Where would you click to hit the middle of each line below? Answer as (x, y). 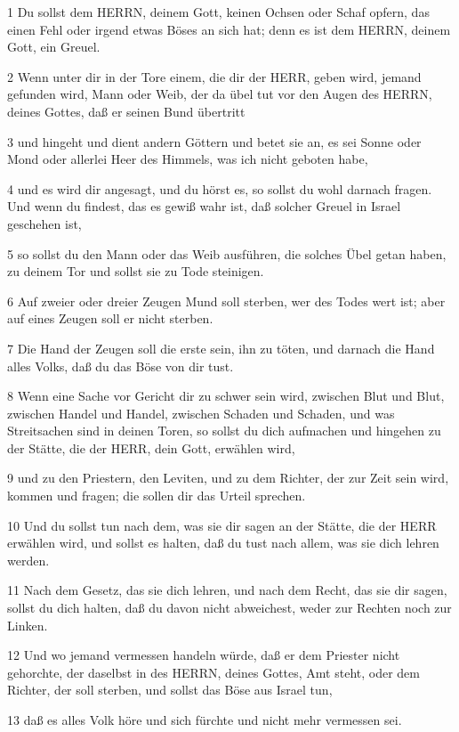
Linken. (28, 625)
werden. (28, 560)
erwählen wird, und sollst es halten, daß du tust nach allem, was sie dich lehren (223, 543)
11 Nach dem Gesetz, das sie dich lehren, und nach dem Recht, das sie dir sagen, (227, 590)
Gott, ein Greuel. (54, 47)
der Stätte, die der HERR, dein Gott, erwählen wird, (151, 447)
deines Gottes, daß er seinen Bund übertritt (126, 111)
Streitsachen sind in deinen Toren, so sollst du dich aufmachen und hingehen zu (224, 431)
